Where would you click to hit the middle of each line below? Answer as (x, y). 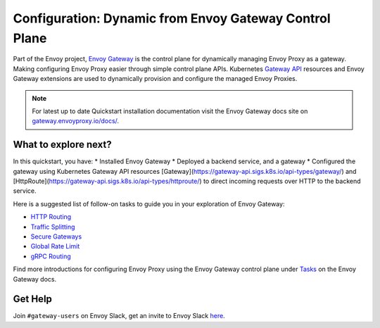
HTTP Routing (51, 217)
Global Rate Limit (55, 246)
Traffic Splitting (53, 227)
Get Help (33, 299)
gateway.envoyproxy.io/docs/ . (76, 121)
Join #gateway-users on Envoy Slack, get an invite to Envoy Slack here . (119, 316)
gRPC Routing (51, 256)
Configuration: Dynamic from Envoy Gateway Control (172, 18)
